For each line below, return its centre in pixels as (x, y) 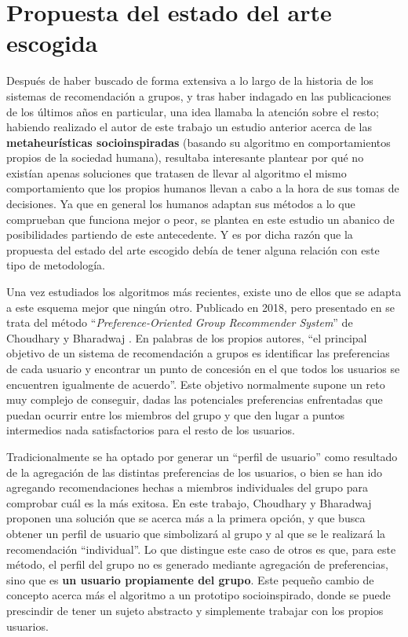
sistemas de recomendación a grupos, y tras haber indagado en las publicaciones (199, 95)
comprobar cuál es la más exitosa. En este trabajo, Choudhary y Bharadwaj (189, 502)
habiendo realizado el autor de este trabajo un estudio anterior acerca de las (189, 127)
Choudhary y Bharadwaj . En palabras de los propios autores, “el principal (187, 337)
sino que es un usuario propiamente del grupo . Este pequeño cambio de (190, 579)
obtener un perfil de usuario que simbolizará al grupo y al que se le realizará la (196, 533)
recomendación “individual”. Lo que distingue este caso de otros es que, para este (201, 549)
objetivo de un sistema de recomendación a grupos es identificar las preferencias (198, 353)
